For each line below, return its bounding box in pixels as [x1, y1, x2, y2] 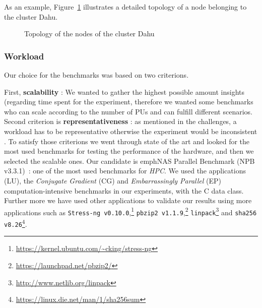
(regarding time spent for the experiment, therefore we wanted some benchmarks [4, 96, 253, 107]
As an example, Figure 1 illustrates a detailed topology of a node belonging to [4, 2, 247, 12]
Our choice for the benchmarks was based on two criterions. [4, 70, 189, 80]
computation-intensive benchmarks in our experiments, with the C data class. [4, 185, 244, 196]
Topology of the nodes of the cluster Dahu [24, 28, 155, 39]
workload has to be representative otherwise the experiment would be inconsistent [4, 126, 257, 136]
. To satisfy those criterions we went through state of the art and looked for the [4, 136, 250, 146]
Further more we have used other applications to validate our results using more [4, 195, 252, 206]
